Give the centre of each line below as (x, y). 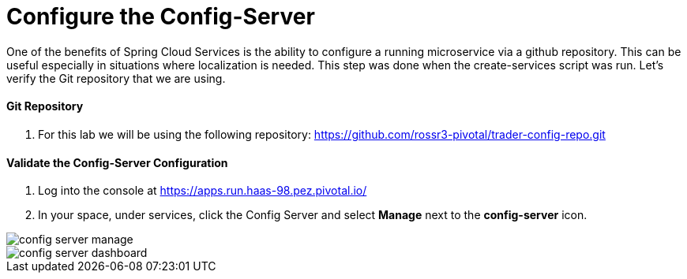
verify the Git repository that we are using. (116, 78)
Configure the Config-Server (161, 17)
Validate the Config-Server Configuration (117, 162)
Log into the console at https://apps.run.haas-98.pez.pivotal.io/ (203, 191)
